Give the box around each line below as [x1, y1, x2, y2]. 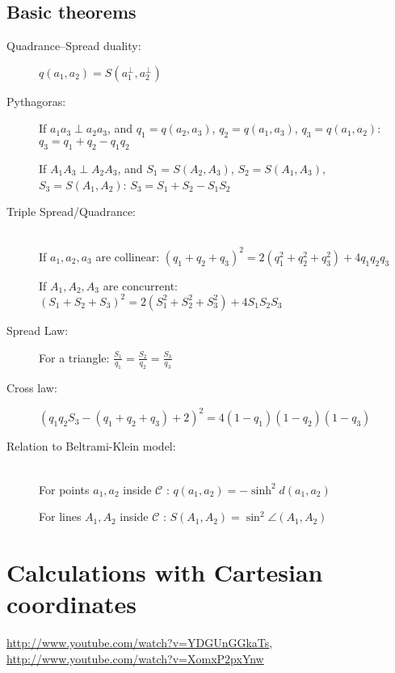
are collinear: [95, 248, 160, 265]
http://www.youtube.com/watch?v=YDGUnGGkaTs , [6, 634, 273, 651]
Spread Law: [6, 321, 69, 338]
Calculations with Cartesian [6, 555, 323, 588]
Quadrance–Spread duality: [6, 37, 141, 54]
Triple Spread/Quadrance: [6, 203, 136, 220]
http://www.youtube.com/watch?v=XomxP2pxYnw [6, 650, 264, 667]
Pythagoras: [6, 92, 66, 109]
